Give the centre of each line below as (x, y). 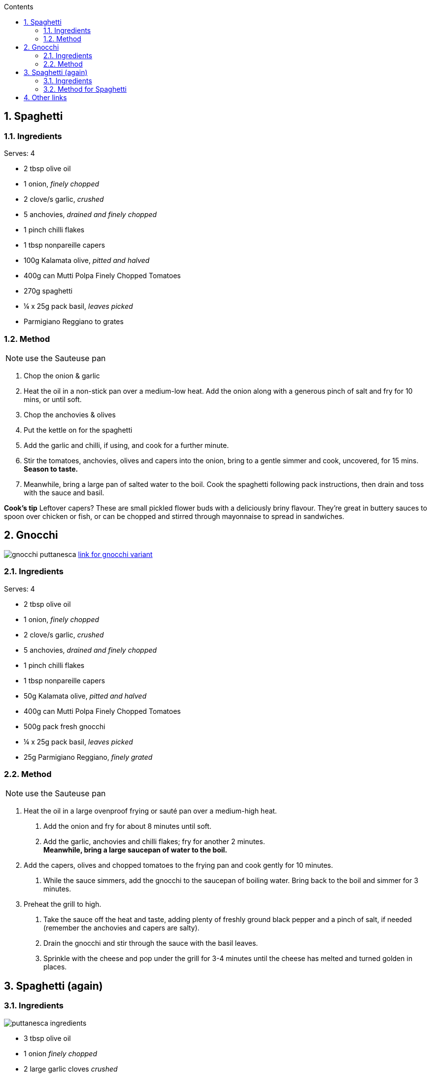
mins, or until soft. (53, 399)
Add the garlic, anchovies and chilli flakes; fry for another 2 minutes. (154, 842)
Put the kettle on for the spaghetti (78, 430)
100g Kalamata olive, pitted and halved (87, 260)
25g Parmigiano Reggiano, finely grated (88, 757)
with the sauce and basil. (64, 492)
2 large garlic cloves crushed (71, 1069)
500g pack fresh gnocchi (65, 726)
